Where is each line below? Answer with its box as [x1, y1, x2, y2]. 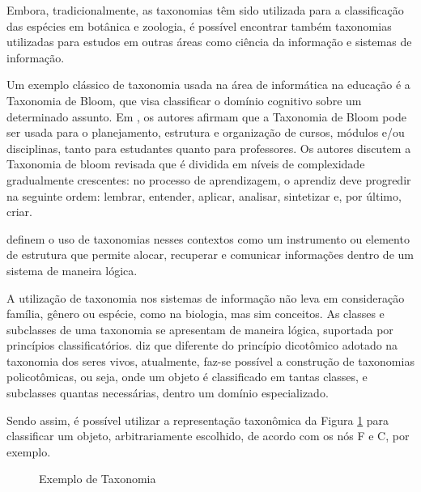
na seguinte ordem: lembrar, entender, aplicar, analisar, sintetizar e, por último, [6, 187, 402, 204]
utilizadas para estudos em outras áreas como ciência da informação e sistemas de [6, 33, 412, 50]
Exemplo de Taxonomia [39, 470, 156, 487]
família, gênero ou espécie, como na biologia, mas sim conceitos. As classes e [6, 305, 385, 322]
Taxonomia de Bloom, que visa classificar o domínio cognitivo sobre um [6, 91, 362, 108]
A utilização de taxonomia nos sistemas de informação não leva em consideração [6, 289, 405, 306]
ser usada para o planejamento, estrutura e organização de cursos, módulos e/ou [6, 124, 405, 141]
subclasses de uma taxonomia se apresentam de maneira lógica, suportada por [6, 320, 393, 337]
